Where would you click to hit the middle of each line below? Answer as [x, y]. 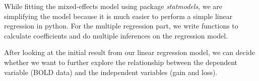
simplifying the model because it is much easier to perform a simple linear [118, 16]
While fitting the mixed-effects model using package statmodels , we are [113, 6]
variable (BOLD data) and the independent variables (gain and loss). [111, 72]
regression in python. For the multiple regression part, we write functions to [121, 26]
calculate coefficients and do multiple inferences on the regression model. [116, 35]
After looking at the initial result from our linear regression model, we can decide [129, 52]
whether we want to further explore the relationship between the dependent [121, 62]
